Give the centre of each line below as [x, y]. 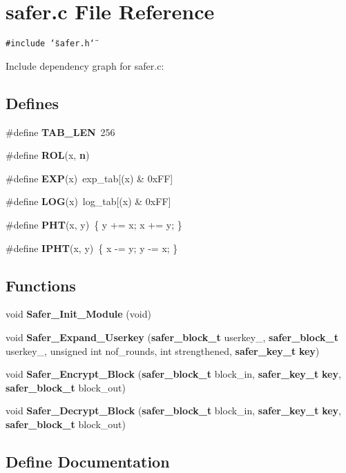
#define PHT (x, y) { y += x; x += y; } [94, 224]
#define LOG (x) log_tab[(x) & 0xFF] [88, 201]
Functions [41, 285]
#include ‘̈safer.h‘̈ [50, 44]
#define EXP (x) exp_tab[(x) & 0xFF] [89, 178]
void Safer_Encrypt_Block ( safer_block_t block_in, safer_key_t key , [173, 374]
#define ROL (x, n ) [48, 155]
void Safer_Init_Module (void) [78, 314]
